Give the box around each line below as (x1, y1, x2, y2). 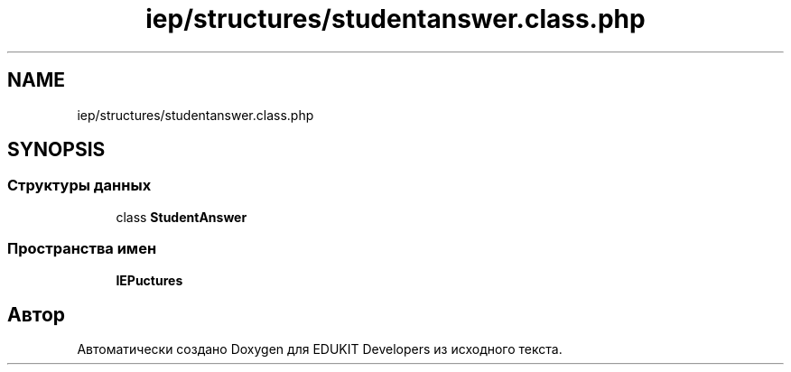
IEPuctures (116, 272, 183, 288)
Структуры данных (7, 176, 152, 195)
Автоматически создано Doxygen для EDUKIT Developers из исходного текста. (77, 341, 563, 358)
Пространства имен (7, 239, 157, 258)
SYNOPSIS (7, 138, 106, 162)
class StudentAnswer (116, 209, 247, 225)
